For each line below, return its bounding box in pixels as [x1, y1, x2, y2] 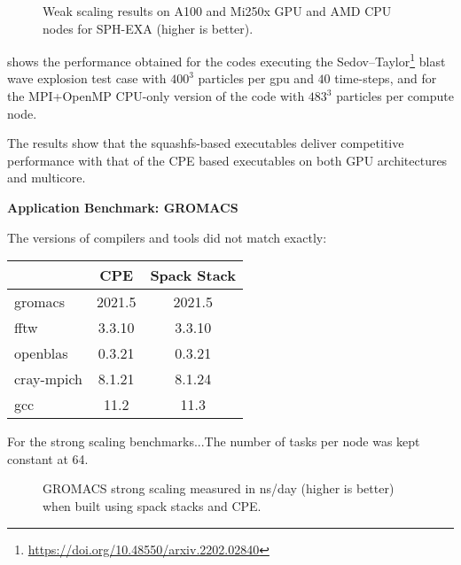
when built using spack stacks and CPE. [43, 496, 262, 515]
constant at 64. [7, 449, 89, 468]
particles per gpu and [198, 69, 314, 88]
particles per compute [336, 87, 454, 105]
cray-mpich [14, 368, 82, 390]
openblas [14, 343, 68, 364]
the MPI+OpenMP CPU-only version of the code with [7, 87, 305, 105]
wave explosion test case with [7, 69, 167, 88]
